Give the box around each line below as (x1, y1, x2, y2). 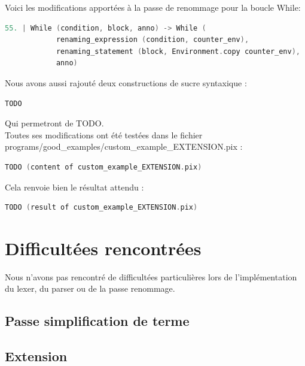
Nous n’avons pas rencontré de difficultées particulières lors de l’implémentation (5, 270, 297, 283)
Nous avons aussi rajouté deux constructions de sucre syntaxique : (5, 76, 247, 89)
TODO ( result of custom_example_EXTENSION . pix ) (5, 203, 198, 212)
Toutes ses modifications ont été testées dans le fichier (5, 128, 203, 141)
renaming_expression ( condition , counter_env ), (56, 35, 249, 44)
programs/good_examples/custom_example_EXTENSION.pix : (5, 140, 243, 153)
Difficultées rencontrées (5, 235, 202, 260)
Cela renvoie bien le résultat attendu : (5, 180, 144, 193)
